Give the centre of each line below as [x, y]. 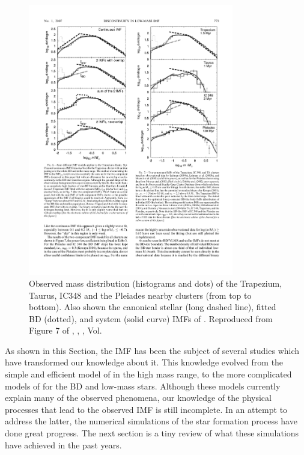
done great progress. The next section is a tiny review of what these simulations [152, 433]
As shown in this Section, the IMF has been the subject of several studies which [152, 350]
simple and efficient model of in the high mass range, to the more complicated [148, 374]
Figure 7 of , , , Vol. [65, 330]
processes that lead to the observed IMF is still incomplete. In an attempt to [146, 409]
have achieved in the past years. [63, 444]
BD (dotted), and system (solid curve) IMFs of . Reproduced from [151, 318]
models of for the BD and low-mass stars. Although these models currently [143, 386]
